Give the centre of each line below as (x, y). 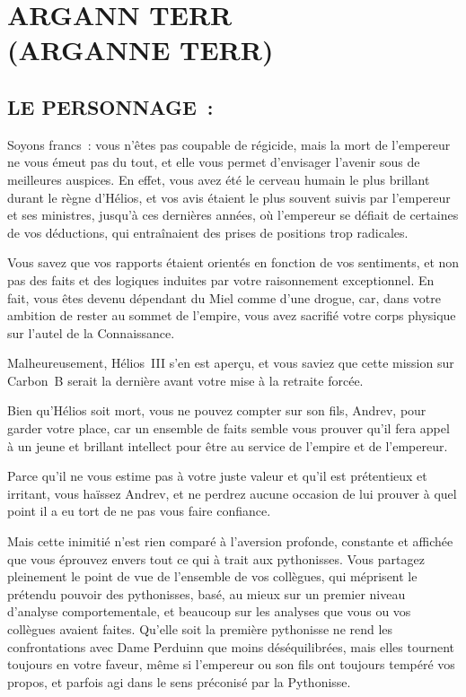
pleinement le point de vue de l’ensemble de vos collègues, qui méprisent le (212, 576)
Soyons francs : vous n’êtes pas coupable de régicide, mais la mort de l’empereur (229, 144)
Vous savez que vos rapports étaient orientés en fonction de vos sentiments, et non (233, 262)
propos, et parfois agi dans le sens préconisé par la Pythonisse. (179, 681)
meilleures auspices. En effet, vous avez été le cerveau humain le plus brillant (219, 179)
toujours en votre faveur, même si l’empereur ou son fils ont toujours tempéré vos (231, 664)
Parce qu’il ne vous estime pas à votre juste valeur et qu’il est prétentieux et (217, 476)
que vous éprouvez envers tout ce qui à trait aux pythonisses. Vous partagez (216, 558)
